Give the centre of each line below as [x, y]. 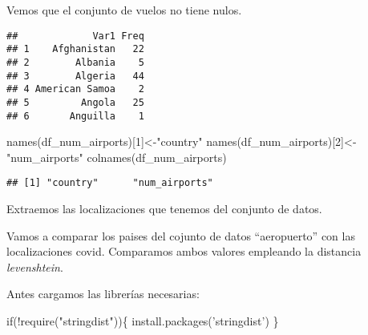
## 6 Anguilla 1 [75, 116]
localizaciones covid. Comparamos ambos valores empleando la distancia [184, 251]
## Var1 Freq [75, 36]
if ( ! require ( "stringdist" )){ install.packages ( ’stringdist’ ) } [143, 321]
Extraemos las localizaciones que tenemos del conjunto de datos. [164, 209]
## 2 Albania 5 [75, 62]
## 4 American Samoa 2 [75, 89]
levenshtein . [35, 266]
